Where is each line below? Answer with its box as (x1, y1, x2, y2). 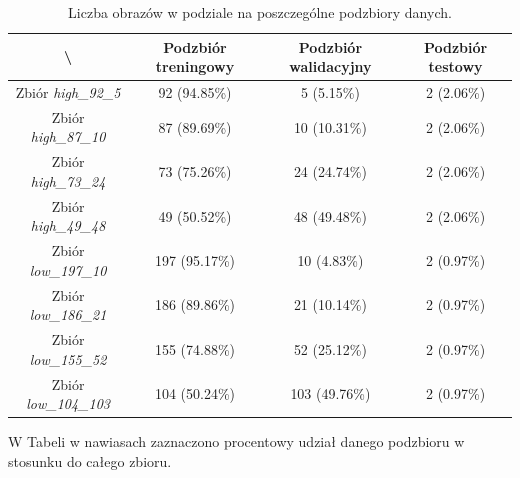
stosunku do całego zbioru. (8, 450, 172, 471)
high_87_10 (30, 126, 106, 147)
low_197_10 (29, 259, 107, 280)
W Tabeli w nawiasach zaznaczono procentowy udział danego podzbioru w (8, 431, 465, 452)
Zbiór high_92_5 (15, 82, 121, 103)
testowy (428, 56, 483, 77)
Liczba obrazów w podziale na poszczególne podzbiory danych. (68, 2, 452, 22)
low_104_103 (26, 393, 110, 414)
